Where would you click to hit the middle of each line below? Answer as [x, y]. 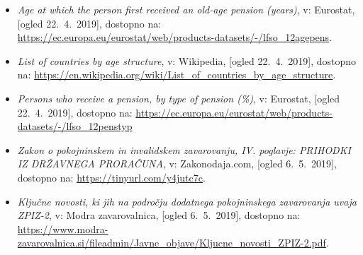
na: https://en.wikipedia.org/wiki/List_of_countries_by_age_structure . [177, 75]
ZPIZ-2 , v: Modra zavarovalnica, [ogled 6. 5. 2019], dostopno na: [159, 215]
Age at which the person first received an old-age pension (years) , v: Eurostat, [186, 9]
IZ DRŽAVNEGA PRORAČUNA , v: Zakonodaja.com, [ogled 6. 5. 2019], [177, 164]
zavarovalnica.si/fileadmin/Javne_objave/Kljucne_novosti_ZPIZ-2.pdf [172, 243]
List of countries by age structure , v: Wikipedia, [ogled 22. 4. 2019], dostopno [187, 60]
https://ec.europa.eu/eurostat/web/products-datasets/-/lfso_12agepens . [175, 37]
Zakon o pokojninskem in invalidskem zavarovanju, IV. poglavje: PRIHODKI [184, 149]
